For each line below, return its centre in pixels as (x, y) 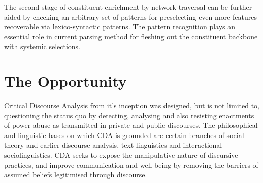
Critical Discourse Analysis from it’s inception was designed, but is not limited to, (132, 105)
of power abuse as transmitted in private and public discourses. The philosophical (131, 125)
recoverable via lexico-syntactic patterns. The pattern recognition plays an (120, 27)
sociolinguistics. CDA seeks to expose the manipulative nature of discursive (121, 155)
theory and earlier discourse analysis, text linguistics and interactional (113, 145)
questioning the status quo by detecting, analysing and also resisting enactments (129, 115)
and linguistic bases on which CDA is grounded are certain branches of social (124, 135)
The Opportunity (65, 81)
